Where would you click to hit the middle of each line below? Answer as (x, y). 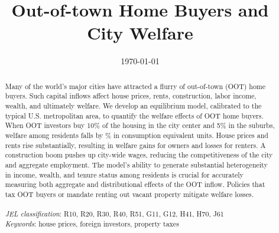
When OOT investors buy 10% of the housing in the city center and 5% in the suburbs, (140, 125)
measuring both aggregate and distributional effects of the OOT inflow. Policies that (135, 184)
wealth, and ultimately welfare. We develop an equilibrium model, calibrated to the (133, 106)
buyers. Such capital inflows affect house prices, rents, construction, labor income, (131, 96)
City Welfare (140, 33)
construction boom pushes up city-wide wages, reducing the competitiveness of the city (139, 155)
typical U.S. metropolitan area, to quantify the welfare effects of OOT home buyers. (134, 115)
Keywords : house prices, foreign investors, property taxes (92, 223)
